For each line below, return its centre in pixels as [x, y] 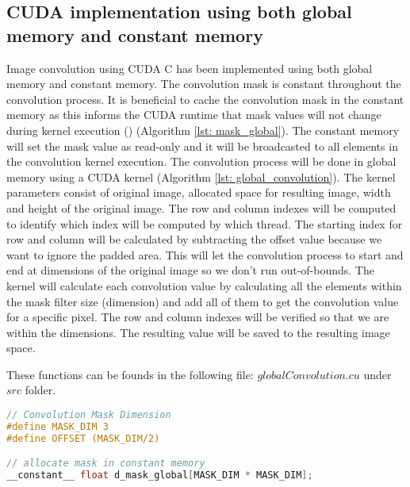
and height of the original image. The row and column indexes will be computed [201, 207]
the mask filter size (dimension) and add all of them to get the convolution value [203, 301]
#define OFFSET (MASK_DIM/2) [83, 438]
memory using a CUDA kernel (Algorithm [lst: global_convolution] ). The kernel [201, 176]
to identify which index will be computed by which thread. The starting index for [205, 223]
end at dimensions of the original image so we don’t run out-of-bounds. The [190, 270]
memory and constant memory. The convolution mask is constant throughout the [204, 84]
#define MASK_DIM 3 [57, 426]
